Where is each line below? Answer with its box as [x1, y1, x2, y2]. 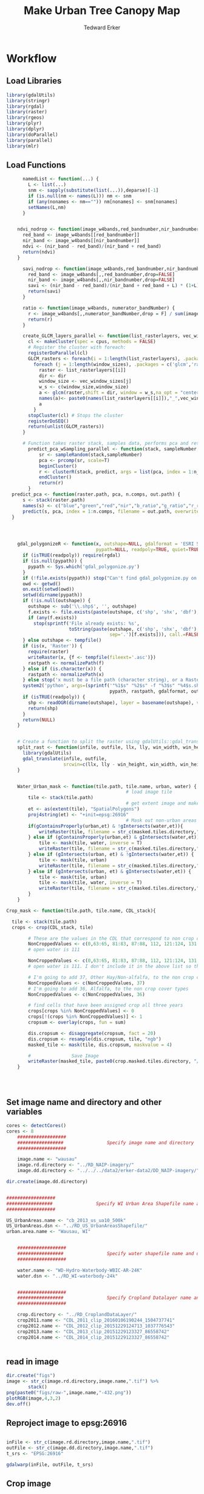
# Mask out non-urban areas [126, 817, 197, 823]
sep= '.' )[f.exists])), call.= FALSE [109, 631, 200, 638]
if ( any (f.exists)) [28, 614, 78, 621]
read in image [6, 1356, 59, 1367]
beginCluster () [38, 463, 78, 469]
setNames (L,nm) [28, 204, 67, 210]
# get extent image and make [126, 800, 200, 806]
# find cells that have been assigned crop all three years [28, 1002, 183, 1009]
